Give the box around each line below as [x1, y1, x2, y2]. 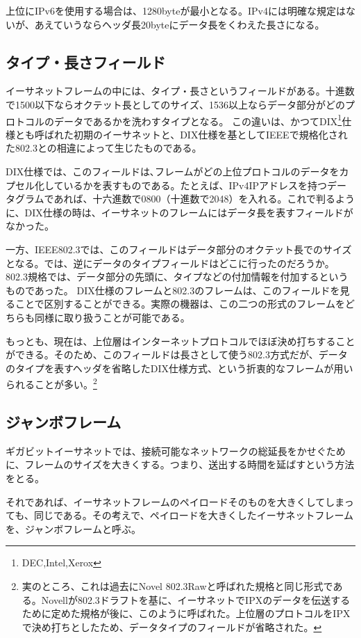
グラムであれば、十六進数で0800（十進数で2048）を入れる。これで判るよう [15, 191, 355, 206]
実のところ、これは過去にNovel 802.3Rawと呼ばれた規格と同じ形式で [22, 578, 333, 593]
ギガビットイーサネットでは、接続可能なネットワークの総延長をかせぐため [6, 443, 346, 458]
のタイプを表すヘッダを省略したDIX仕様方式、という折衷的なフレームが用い [6, 360, 353, 375]
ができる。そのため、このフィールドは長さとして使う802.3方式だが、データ [6, 347, 348, 362]
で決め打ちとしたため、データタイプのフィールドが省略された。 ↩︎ [22, 619, 322, 634]
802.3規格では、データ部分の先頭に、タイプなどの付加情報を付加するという [6, 269, 349, 284]
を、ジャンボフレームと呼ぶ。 [6, 521, 141, 536]
